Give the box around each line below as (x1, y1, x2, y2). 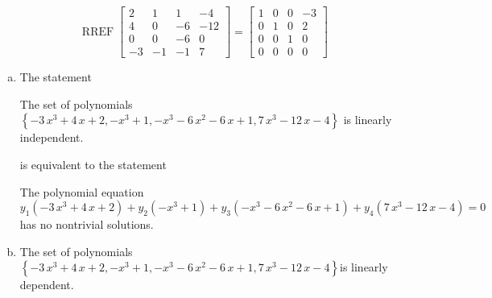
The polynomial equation (19, 183, 144, 200)
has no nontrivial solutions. (19, 216, 154, 233)
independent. (19, 129, 84, 146)
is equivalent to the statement (19, 155, 167, 172)
